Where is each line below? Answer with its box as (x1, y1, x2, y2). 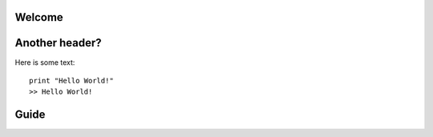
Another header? (14, 36, 102, 50)
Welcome (14, 10, 63, 24)
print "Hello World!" (29, 76, 114, 85)
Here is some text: (14, 57, 75, 67)
